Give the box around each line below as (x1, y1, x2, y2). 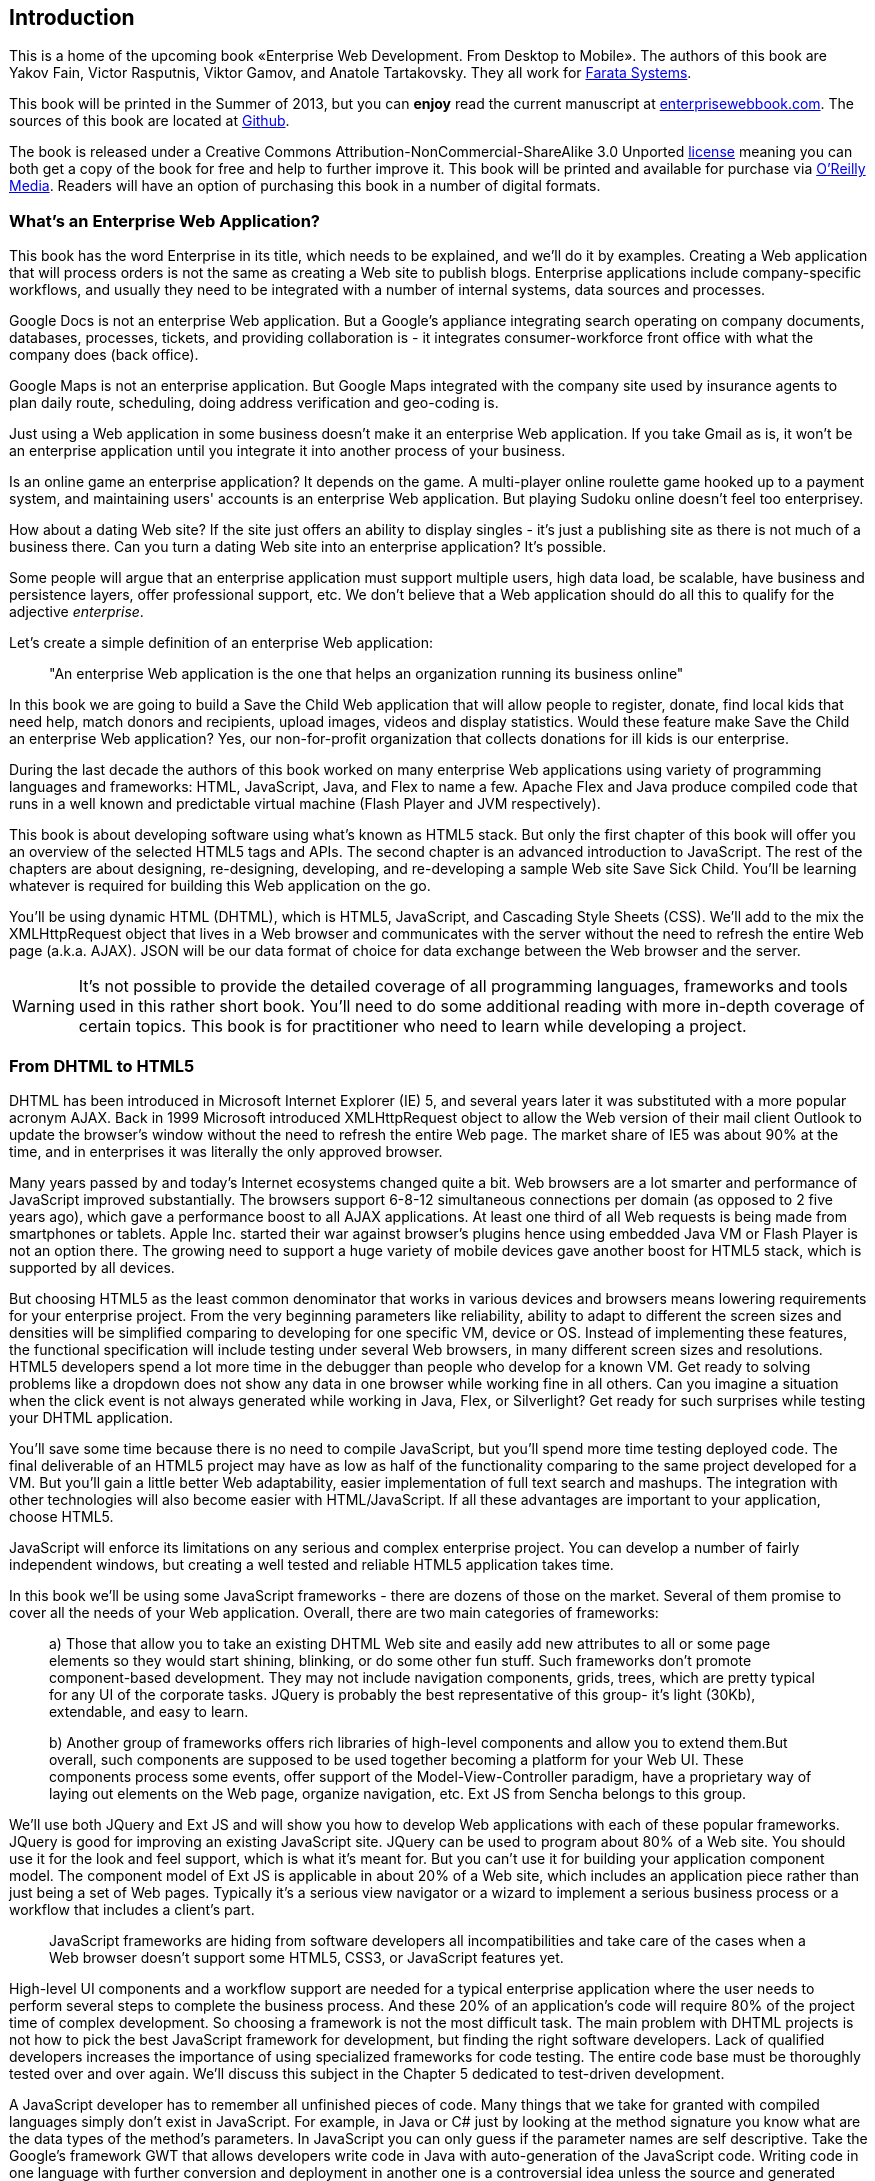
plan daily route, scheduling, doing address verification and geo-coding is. (9, 394, 499, 412)
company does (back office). (9, 346, 199, 364)
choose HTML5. (9, 1507, 114, 1525)
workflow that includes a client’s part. (9, 1900, 255, 1918)
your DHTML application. (9, 1408, 173, 1426)
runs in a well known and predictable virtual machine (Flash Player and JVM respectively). (9, 795, 601, 813)
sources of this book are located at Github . (9, 112, 290, 130)
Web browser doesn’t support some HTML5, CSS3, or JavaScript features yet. (49, 1948, 564, 1966)
